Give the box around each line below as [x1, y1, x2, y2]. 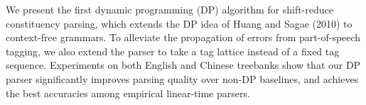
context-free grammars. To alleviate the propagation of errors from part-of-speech [6, 30, 361, 45]
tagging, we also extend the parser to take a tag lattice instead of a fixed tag [6, 43, 340, 58]
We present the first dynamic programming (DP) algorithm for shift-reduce [6, 2, 333, 16]
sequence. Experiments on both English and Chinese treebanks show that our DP [6, 57, 361, 72]
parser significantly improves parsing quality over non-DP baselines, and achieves [6, 71, 359, 86]
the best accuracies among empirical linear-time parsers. [6, 85, 250, 100]
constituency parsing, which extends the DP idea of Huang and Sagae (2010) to [6, 16, 352, 31]
